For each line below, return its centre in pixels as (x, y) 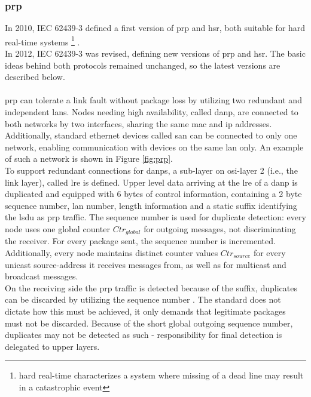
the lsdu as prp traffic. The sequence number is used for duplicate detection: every (155, 217)
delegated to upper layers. (52, 346)
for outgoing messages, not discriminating (220, 228)
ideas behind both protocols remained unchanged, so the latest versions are (143, 65)
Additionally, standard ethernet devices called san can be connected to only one (151, 135)
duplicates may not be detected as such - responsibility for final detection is (144, 335)
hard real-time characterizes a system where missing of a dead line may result (161, 375)
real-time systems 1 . (42, 41)
